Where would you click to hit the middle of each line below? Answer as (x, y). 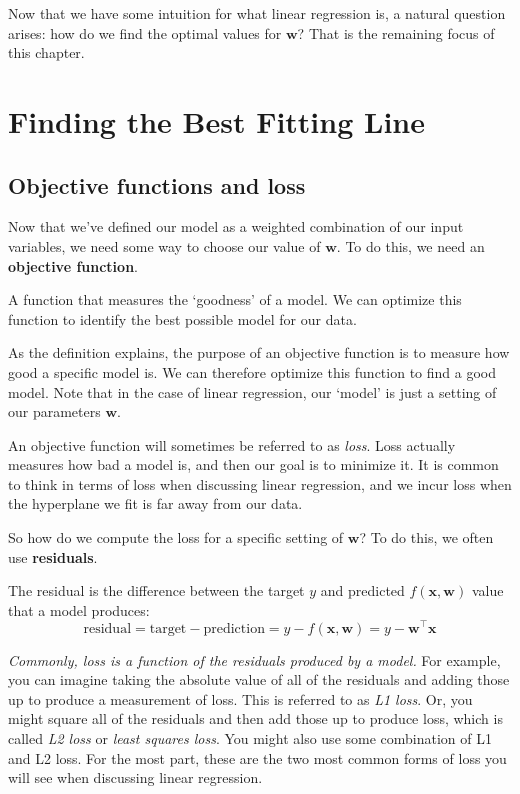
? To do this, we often (426, 537)
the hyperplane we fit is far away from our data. (155, 503)
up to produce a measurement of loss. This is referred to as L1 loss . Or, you (240, 698)
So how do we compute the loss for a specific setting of (176, 537)
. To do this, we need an (410, 245)
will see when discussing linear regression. (135, 777)
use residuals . (53, 556)
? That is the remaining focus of (396, 32)
